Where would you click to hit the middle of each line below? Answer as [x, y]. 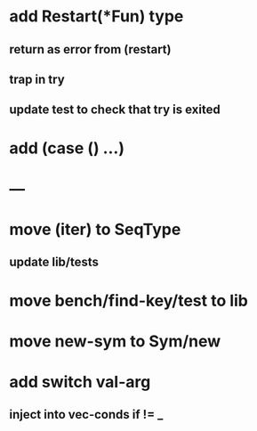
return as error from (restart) [90, 49]
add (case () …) [67, 148]
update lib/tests [54, 262]
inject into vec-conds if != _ [86, 415]
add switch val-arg [80, 382]
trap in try [37, 79]
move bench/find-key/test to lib [129, 301]
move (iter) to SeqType [95, 229]
